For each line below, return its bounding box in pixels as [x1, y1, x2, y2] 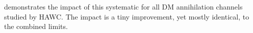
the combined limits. [4, 21, 68, 31]
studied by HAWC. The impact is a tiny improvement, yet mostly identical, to [4, 11, 249, 21]
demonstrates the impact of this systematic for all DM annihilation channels [4, 1, 243, 11]
